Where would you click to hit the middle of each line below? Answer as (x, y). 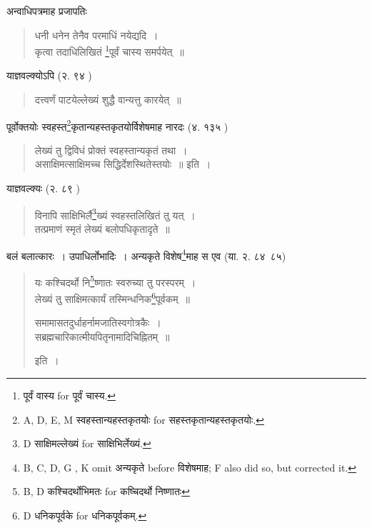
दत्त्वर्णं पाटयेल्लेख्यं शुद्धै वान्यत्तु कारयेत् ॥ (108, 100)
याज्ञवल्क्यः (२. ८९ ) (43, 188)
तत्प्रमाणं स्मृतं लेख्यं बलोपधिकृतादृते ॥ (102, 228)
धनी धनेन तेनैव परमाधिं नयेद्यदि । (96, 35)
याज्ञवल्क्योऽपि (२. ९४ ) (49, 75)
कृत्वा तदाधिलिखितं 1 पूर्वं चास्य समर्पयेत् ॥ (109, 50)
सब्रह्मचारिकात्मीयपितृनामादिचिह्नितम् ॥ (102, 336)
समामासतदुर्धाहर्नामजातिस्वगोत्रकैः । (98, 323)
